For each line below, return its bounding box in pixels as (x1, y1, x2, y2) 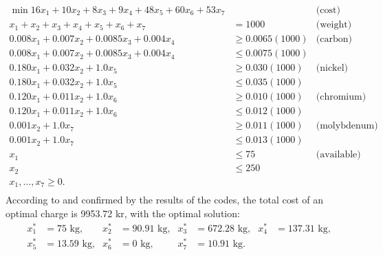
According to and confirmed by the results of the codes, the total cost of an (6, 192, 324, 207)
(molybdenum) (316, 121, 378, 131)
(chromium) (316, 92, 366, 102)
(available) (316, 150, 361, 160)
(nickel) (316, 63, 349, 74)
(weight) (316, 20, 352, 30)
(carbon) (316, 34, 352, 45)
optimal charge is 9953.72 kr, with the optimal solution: (6, 206, 240, 220)
